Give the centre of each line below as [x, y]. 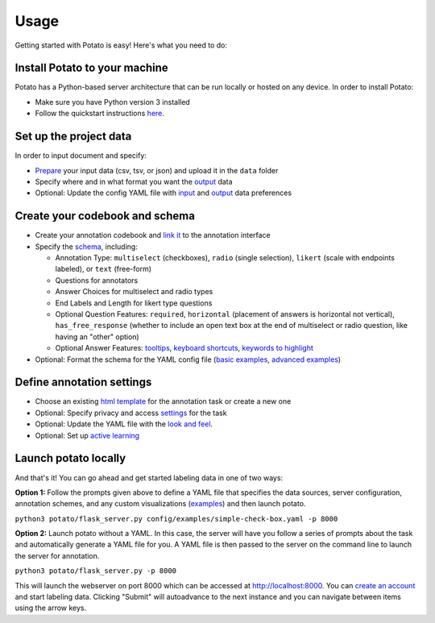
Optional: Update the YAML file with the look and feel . [124, 424]
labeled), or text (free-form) [104, 269]
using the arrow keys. [51, 608]
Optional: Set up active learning [87, 435]
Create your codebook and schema [105, 216]
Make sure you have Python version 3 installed [113, 102]
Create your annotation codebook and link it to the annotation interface [153, 235]
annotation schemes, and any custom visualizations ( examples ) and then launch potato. [160, 504]
